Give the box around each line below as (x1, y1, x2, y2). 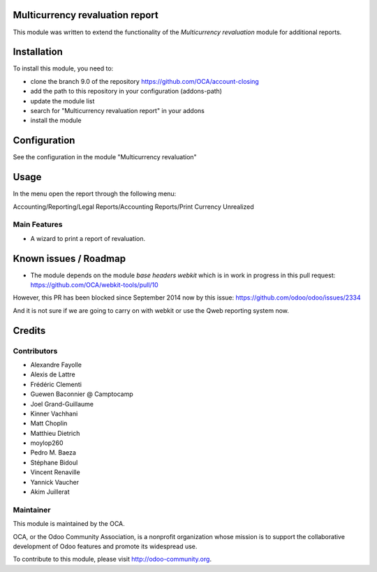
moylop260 (30, 439, 64, 447)
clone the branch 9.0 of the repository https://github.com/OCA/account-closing (30, 77, 260, 85)
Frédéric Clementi (30, 380, 82, 388)
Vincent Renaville (30, 468, 80, 476)
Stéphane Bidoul (30, 458, 78, 467)
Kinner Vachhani (30, 409, 78, 418)
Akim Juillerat (30, 487, 70, 496)
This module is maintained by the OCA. (13, 520, 125, 528)
